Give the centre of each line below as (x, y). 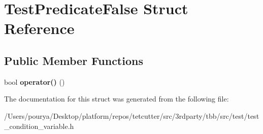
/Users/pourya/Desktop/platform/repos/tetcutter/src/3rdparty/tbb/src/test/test (132, 115)
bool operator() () (35, 81)
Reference (39, 28)
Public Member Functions (74, 60)
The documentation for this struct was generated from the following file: (117, 99)
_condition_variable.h (39, 126)
